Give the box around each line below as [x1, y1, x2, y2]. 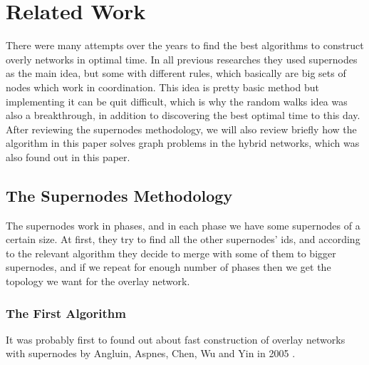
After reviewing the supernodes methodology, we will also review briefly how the [6, 121, 357, 136]
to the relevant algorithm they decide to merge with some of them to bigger [6, 245, 336, 260]
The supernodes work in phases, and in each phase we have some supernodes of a [6, 217, 360, 232]
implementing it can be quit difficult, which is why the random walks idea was [6, 93, 348, 108]
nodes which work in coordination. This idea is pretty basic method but [6, 79, 319, 94]
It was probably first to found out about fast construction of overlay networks [6, 331, 345, 346]
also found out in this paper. [6, 149, 130, 164]
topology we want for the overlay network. [6, 274, 190, 289]
